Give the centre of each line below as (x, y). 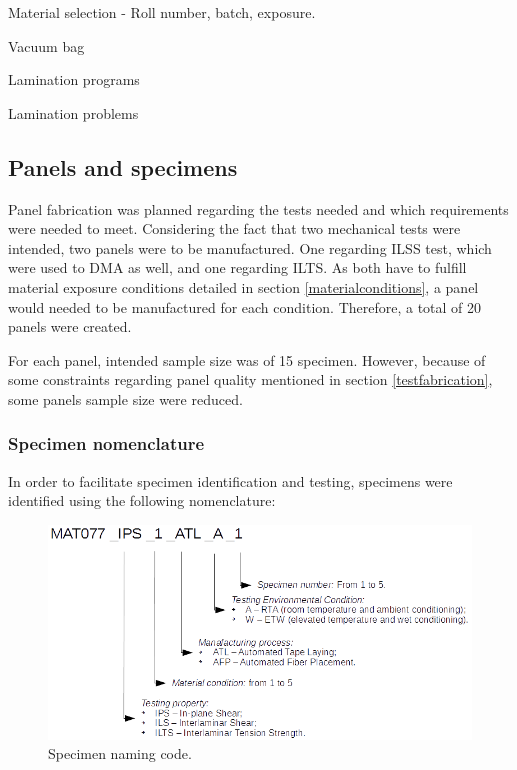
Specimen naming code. (120, 753)
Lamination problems (73, 112)
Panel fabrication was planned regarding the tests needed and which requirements (258, 208)
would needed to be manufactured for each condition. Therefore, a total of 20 (245, 306)
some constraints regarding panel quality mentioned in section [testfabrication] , (250, 379)
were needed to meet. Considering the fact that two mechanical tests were (234, 228)
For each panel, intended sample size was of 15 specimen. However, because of (247, 359)
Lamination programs (74, 79)
